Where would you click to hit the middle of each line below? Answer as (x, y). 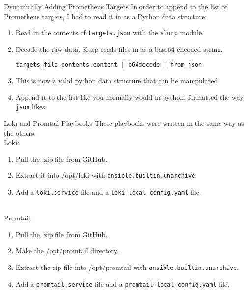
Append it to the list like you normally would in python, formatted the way (129, 97)
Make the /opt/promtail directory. (67, 251)
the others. (20, 133)
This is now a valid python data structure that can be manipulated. (118, 81)
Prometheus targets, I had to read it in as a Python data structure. (106, 16)
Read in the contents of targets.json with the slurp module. (110, 33)
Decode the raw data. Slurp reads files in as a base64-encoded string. (119, 49)
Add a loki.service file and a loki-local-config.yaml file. (108, 191)
